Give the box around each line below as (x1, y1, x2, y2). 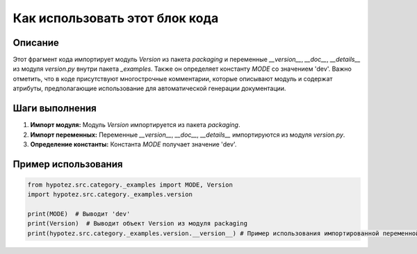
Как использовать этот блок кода (13, 10, 219, 26)
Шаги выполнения (13, 103, 97, 115)
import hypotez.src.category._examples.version (27, 191, 193, 198)
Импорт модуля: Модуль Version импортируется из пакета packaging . (30, 121, 240, 129)
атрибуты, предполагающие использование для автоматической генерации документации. (13, 84, 286, 93)
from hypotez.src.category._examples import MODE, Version (27, 180, 233, 189)
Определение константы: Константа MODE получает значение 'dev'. (30, 139, 237, 149)
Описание (13, 37, 59, 49)
